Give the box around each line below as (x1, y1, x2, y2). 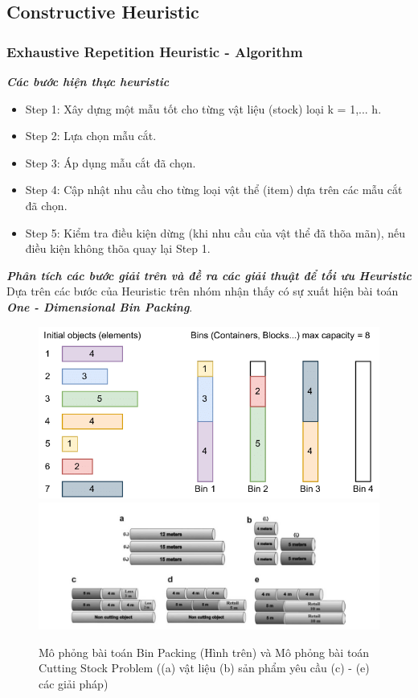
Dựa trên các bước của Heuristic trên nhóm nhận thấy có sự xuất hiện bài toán (6, 283, 399, 299)
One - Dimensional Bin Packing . (6, 298, 193, 315)
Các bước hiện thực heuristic (6, 73, 170, 89)
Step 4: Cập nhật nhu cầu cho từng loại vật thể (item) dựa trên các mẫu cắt (25, 181, 403, 198)
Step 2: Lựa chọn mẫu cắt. (25, 127, 157, 144)
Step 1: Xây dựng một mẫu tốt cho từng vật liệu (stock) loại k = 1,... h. (25, 100, 382, 117)
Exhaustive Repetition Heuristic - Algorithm (6, 41, 303, 61)
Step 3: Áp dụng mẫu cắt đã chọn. (25, 154, 196, 171)
